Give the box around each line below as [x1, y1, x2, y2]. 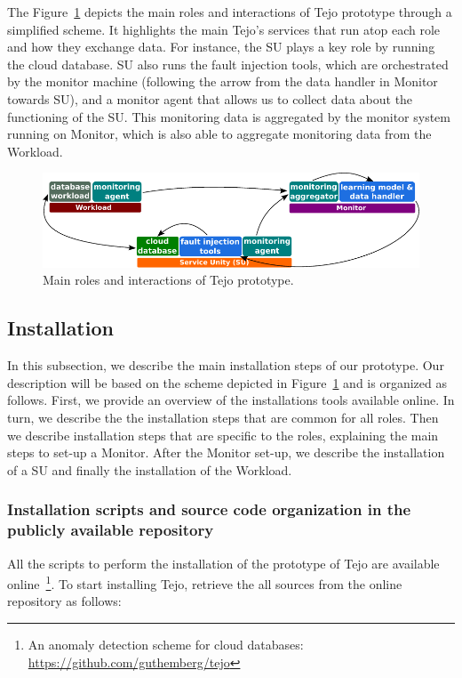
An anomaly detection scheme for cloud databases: [28, 634, 304, 653]
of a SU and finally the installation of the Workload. [7, 460, 292, 479]
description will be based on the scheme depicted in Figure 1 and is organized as [7, 373, 447, 391]
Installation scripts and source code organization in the [7, 498, 411, 521]
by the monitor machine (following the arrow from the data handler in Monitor [7, 72, 438, 91]
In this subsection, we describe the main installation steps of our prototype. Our [7, 356, 444, 375]
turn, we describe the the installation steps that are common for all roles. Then [7, 408, 439, 427]
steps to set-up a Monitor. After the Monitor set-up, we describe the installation [7, 443, 445, 462]
